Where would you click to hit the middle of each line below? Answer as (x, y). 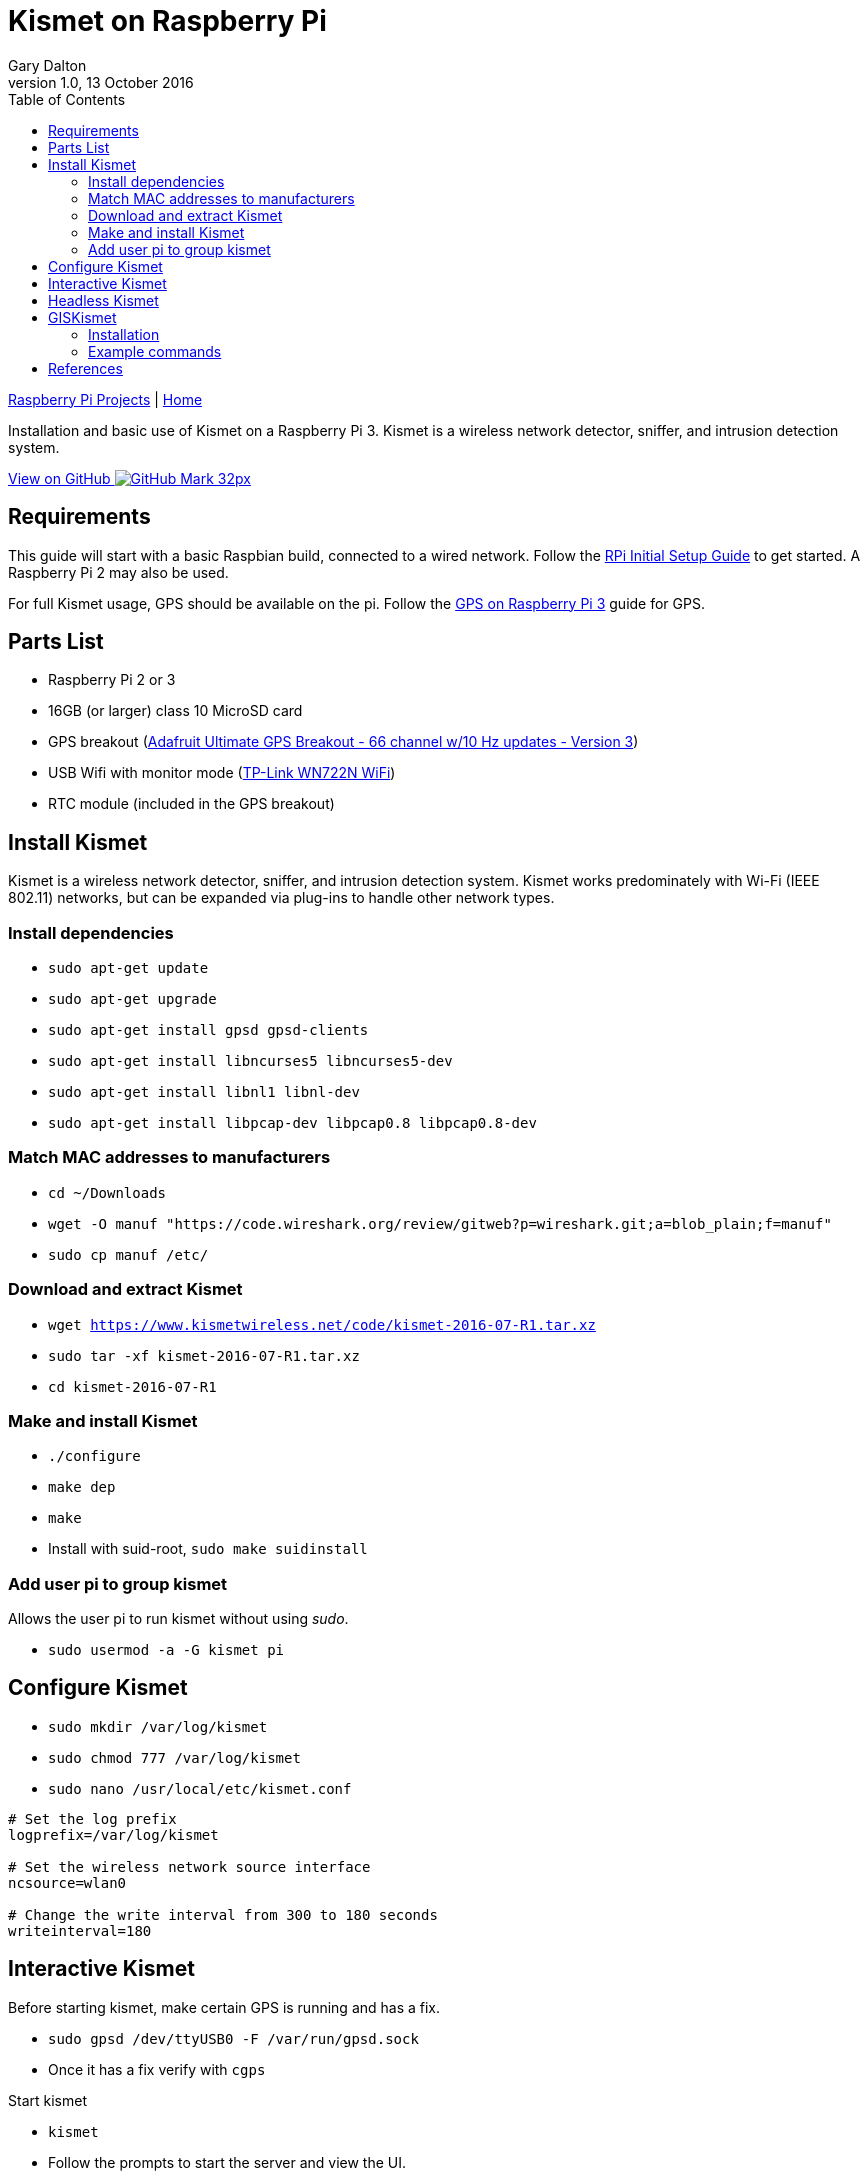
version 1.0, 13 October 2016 (101, 82)
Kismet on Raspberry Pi (167, 21)
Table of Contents (67, 99)
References (85, 368)
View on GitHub (59, 478)
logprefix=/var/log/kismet (113, 1834)
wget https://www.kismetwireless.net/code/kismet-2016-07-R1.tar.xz (322, 1324)
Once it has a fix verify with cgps (157, 2069)
